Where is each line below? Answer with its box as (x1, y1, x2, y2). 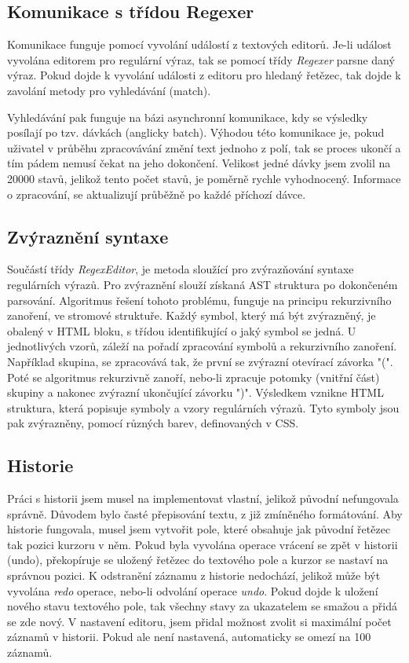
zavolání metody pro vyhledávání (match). (7, 82, 211, 98)
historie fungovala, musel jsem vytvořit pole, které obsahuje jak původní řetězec (7, 521, 391, 537)
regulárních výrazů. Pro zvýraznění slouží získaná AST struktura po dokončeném (7, 276, 398, 292)
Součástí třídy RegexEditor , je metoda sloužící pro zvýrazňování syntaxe (7, 261, 354, 277)
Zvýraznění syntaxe (7, 224, 169, 248)
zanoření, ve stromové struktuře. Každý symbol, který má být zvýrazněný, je (7, 307, 376, 324)
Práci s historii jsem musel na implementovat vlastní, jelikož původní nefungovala (7, 490, 399, 507)
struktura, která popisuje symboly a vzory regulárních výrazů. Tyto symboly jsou (7, 399, 400, 416)
